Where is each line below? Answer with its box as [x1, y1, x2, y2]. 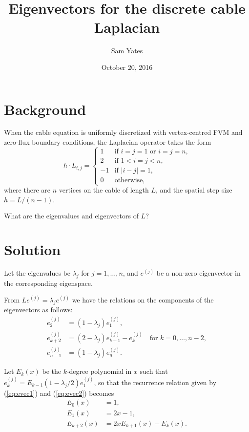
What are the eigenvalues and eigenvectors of [4, 211, 139, 221]
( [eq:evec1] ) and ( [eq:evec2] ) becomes [4, 388, 114, 398]
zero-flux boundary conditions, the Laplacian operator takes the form [4, 137, 211, 147]
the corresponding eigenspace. [4, 278, 93, 288]
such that [140, 366, 168, 376]
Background [4, 99, 86, 119]
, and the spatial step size [155, 185, 232, 195]
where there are [4, 185, 50, 195]
